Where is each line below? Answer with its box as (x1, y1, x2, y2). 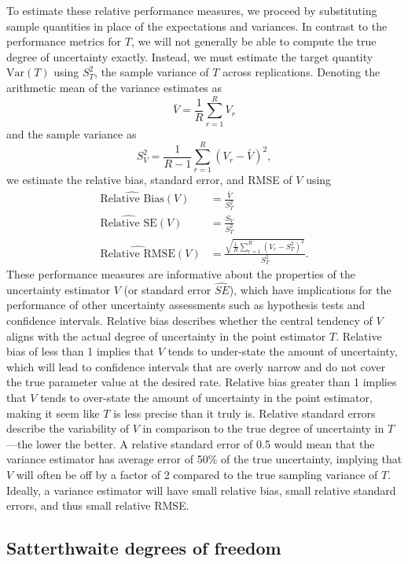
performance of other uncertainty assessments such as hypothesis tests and (6, 297, 366, 313)
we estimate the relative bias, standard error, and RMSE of (6, 171, 292, 188)
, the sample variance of (94, 64, 209, 80)
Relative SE (100, 217, 157, 229)
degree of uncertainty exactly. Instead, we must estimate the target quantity (6, 48, 373, 65)
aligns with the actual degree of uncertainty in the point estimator (6, 327, 326, 344)
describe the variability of (6, 420, 130, 437)
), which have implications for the (229, 281, 391, 297)
